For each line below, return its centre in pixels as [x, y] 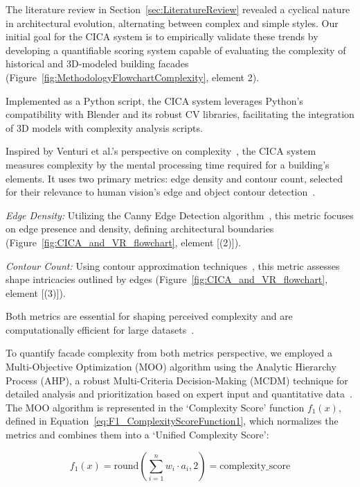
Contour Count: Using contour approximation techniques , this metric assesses [173, 265]
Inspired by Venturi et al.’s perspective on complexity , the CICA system [161, 151]
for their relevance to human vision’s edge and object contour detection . [161, 192]
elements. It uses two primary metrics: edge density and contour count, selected [174, 178]
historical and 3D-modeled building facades [97, 63]
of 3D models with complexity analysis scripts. [104, 127]
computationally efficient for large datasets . [100, 329]
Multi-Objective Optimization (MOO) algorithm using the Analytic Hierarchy [171, 367]
